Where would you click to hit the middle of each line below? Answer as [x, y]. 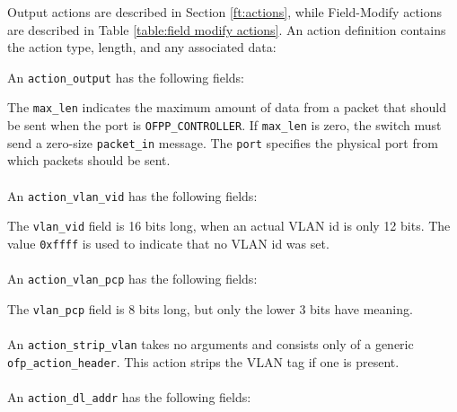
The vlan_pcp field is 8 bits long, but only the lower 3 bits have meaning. [210, 308]
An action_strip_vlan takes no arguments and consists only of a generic [211, 344]
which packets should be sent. [89, 160]
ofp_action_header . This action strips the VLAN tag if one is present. [203, 361]
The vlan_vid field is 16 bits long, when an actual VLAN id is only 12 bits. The [229, 226]
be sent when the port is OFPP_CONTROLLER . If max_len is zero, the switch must [224, 125]
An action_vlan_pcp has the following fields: [132, 279]
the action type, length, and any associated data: [142, 47]
